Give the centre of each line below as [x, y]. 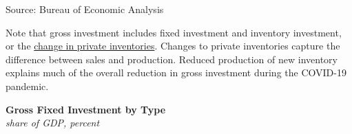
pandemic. [27, 86]
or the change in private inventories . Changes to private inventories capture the [173, 46]
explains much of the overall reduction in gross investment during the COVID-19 [176, 72]
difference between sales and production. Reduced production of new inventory [172, 59]
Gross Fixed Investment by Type [86, 109]
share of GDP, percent [53, 123]
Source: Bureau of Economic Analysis [85, 9]
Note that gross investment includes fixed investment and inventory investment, [174, 32]
